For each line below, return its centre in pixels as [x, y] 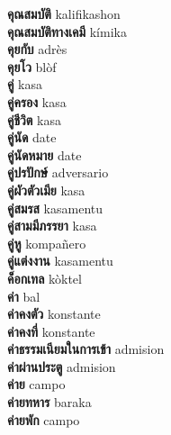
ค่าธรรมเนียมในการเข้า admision [86, 349]
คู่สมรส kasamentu [55, 208]
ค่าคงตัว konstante [54, 314]
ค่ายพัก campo [44, 419]
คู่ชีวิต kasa [34, 119]
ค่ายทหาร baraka [49, 402]
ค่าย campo [36, 384]
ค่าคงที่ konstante [51, 331]
